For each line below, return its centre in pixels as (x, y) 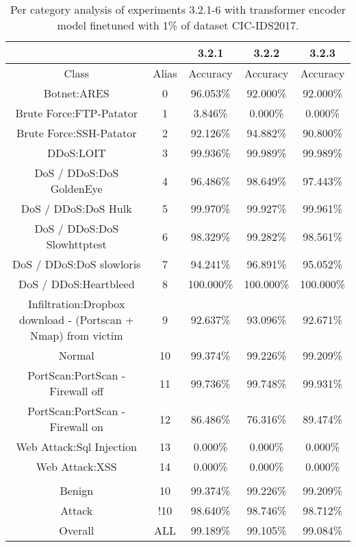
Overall (77, 530)
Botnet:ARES (76, 93)
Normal (76, 355)
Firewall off (77, 391)
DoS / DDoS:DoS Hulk (76, 208)
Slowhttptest (76, 244)
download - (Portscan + (76, 319)
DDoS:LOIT (76, 153)
